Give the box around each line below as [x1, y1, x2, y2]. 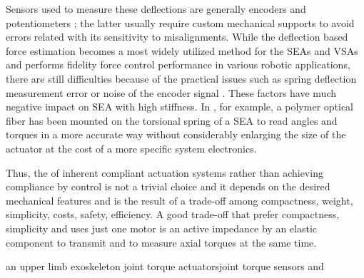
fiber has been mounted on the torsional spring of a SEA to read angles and [6, 113, 338, 128]
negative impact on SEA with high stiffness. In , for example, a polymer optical [6, 99, 354, 114]
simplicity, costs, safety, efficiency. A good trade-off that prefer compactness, [6, 207, 340, 222]
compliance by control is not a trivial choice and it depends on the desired [6, 179, 330, 194]
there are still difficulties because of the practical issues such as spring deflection [6, 71, 357, 86]
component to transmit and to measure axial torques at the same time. [6, 235, 317, 249]
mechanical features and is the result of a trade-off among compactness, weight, [6, 192, 353, 207]
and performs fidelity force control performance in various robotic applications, [6, 57, 350, 72]
